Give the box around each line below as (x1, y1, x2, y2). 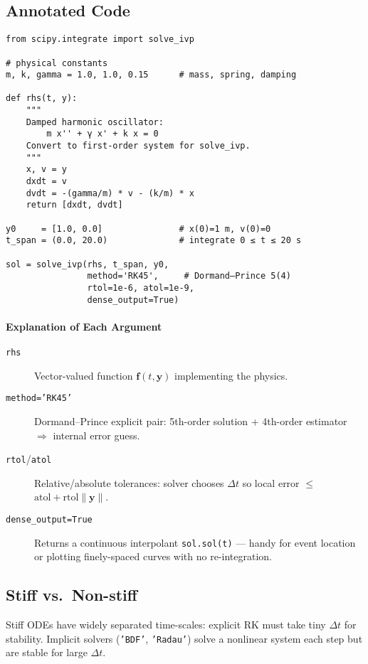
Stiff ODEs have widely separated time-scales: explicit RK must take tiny (6, 617, 326, 632)
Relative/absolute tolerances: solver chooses (34, 475, 224, 490)
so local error (242, 475, 300, 490)
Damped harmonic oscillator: (26, 117, 164, 127)
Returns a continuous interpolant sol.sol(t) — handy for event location (34, 535, 356, 550)
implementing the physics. (174, 368, 288, 382)
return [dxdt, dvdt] (26, 200, 123, 210)
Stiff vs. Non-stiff (6, 584, 137, 606)
